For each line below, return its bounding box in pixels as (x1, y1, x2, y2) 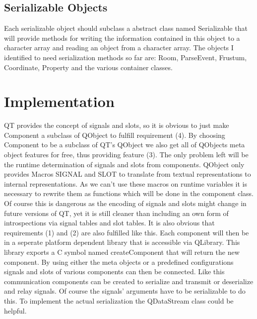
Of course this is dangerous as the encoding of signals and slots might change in (4, 198, 247, 209)
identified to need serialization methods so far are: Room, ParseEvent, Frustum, (4, 52, 247, 62)
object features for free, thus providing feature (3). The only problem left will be (4, 149, 249, 160)
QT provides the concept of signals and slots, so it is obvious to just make (4, 120, 229, 130)
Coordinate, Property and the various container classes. (4, 62, 173, 72)
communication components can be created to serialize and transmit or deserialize (4, 276, 254, 286)
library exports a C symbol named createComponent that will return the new (4, 247, 240, 257)
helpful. (4, 305, 27, 316)
